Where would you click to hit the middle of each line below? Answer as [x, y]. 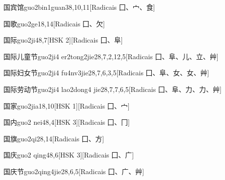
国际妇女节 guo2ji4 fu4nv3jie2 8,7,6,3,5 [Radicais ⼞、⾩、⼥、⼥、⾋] [106, 73]
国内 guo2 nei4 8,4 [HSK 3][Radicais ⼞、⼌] [67, 122]
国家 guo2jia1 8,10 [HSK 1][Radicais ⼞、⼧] [67, 105]
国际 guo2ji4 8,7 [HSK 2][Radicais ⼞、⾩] [63, 40]
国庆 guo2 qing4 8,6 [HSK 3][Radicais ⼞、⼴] [69, 155]
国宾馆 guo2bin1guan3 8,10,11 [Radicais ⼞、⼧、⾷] [79, 7]
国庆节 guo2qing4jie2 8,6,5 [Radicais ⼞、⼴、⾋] [74, 171]
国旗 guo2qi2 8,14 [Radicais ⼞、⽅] [54, 138]
